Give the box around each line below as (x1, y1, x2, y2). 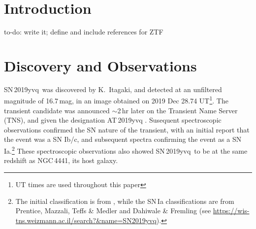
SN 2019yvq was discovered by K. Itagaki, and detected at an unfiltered (4, 84, 222, 94)
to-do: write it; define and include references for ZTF (4, 27, 163, 37)
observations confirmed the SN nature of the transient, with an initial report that (4, 124, 250, 134)
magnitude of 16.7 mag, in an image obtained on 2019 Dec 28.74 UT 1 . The (4, 94, 228, 106)
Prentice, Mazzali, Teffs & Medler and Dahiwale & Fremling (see (15, 205, 211, 216)
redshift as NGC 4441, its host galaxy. (4, 155, 118, 165)
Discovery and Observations (4, 55, 197, 75)
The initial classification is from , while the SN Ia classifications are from (15, 196, 234, 206)
